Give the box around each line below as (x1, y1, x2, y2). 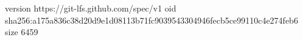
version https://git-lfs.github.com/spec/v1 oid (5, 2, 176, 14)
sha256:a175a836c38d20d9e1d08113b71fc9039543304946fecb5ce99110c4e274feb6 (5, 13, 298, 26)
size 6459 (5, 25, 38, 38)
